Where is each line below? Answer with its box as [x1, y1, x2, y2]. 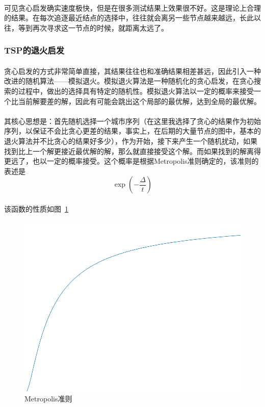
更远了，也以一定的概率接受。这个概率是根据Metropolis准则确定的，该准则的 [4, 156, 259, 166]
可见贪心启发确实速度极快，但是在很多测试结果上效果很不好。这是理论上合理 [4, 2, 261, 13]
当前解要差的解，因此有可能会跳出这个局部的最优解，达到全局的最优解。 [18, 95, 261, 106]
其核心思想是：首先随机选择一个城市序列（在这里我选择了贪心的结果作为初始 [4, 115, 261, 126]
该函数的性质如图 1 [4, 203, 68, 214]
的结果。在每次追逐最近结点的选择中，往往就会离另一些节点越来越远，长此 [4, 12, 254, 23]
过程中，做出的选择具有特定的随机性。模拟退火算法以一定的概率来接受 [18, 86, 254, 96]
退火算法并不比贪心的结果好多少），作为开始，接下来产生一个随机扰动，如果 [4, 135, 257, 146]
